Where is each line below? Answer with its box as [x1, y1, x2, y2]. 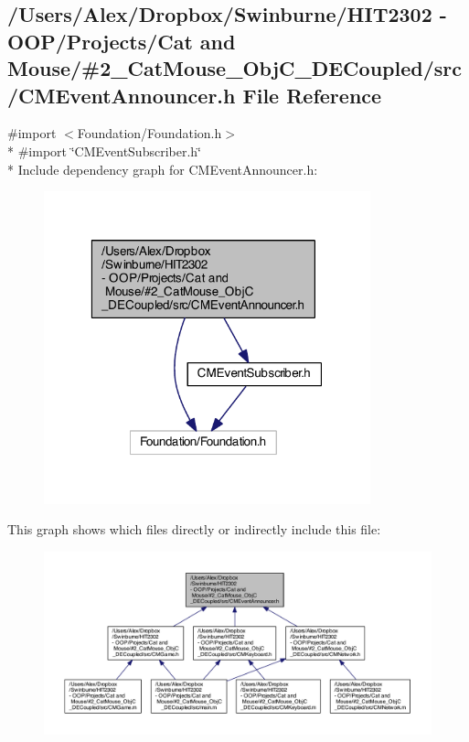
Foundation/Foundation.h [77, 124, 222, 143]
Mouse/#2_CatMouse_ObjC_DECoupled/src [7, 54, 462, 82]
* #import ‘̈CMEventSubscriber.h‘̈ [7, 141, 201, 160]
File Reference [242, 81, 382, 109]
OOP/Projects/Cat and [7, 27, 236, 55]
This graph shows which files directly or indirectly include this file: [7, 520, 381, 539]
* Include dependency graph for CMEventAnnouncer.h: [7, 159, 318, 178]
